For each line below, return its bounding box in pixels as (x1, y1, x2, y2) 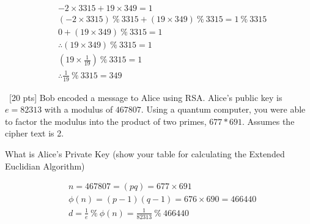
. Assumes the (242, 114, 295, 127)
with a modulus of (44, 103, 113, 116)
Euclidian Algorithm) (5, 159, 85, 172)
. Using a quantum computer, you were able (141, 103, 306, 116)
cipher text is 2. (5, 127, 64, 140)
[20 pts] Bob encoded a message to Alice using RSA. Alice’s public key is (9, 91, 282, 103)
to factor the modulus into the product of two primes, (5, 114, 207, 127)
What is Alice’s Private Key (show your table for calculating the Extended (5, 147, 285, 160)
